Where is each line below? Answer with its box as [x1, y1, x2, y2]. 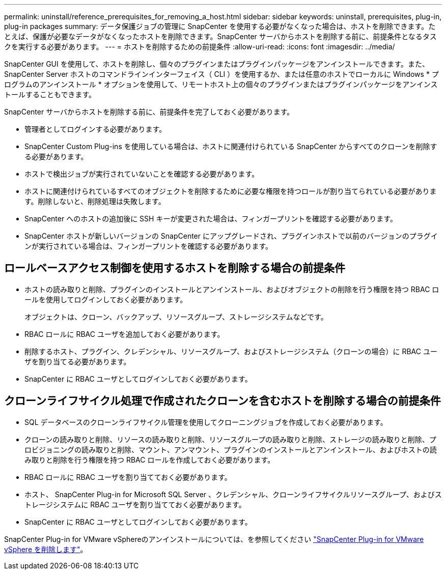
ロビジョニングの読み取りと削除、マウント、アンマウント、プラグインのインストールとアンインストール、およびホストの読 [24, 445, 437, 454]
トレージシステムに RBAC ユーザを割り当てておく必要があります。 [24, 500, 246, 509]
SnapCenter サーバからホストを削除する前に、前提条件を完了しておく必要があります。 [4, 107, 294, 116]
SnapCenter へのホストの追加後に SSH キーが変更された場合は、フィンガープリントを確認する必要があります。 [24, 214, 397, 223]
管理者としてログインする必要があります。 [24, 125, 166, 133]
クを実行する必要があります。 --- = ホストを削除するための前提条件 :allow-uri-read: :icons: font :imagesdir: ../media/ [4, 42, 395, 51]
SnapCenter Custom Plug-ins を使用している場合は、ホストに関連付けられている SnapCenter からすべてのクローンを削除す [24, 142, 437, 151]
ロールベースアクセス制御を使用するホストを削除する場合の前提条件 [4, 262, 345, 275]
